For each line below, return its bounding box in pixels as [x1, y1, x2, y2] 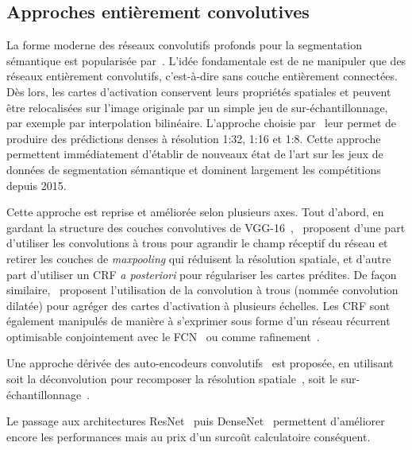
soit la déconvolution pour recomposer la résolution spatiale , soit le [6, 370, 338, 387]
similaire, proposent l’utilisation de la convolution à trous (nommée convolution [6, 281, 399, 298]
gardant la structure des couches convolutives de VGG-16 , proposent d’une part [6, 219, 406, 235]
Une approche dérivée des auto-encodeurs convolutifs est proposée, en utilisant [6, 355, 394, 371]
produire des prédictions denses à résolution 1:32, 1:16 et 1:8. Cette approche [6, 130, 381, 146]
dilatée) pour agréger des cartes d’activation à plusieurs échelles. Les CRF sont [6, 297, 391, 313]
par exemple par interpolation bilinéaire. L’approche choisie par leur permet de [6, 114, 397, 131]
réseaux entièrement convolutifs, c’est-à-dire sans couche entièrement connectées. [6, 68, 398, 84]
